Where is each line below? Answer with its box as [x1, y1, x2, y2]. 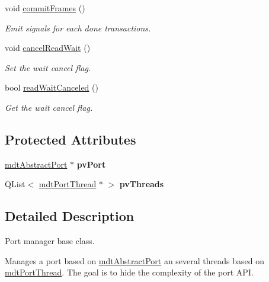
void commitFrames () [5, 2, 85, 14]
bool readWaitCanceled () [5, 81, 98, 94]
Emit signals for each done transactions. [5, 21, 151, 34]
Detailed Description [5, 207, 134, 225]
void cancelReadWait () [5, 41, 91, 54]
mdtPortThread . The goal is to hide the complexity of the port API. [5, 266, 254, 278]
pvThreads [119, 178, 164, 190]
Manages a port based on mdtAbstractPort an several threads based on [5, 254, 264, 267]
